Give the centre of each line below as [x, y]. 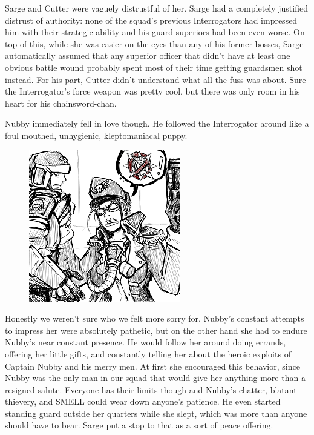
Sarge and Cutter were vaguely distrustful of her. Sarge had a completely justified [156, 8]
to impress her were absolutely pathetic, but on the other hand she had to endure [156, 330]
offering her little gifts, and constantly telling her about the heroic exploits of [148, 354]
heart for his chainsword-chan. [61, 103]
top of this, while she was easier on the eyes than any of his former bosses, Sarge [154, 43]
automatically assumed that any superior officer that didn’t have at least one [148, 55]
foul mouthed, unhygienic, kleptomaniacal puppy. [96, 135]
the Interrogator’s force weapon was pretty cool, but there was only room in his [152, 91]
